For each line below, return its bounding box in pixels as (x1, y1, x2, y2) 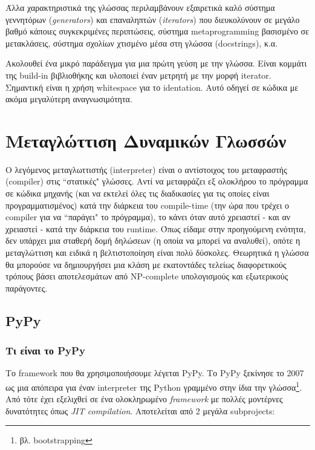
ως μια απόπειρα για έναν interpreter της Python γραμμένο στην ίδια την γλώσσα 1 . (5, 379, 302, 393)
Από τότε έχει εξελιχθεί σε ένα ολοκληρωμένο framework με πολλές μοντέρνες (5, 393, 283, 405)
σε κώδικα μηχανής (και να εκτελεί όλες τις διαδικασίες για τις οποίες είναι (5, 187, 270, 200)
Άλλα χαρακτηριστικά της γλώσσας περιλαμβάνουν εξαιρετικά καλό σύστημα (5, 1, 275, 13)
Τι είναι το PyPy (5, 343, 85, 358)
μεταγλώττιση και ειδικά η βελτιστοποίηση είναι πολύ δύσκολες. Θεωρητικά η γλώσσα (5, 246, 309, 259)
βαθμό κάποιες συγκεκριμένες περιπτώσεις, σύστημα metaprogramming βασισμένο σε (5, 25, 309, 37)
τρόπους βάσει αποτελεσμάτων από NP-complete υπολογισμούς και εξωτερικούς (5, 270, 288, 282)
